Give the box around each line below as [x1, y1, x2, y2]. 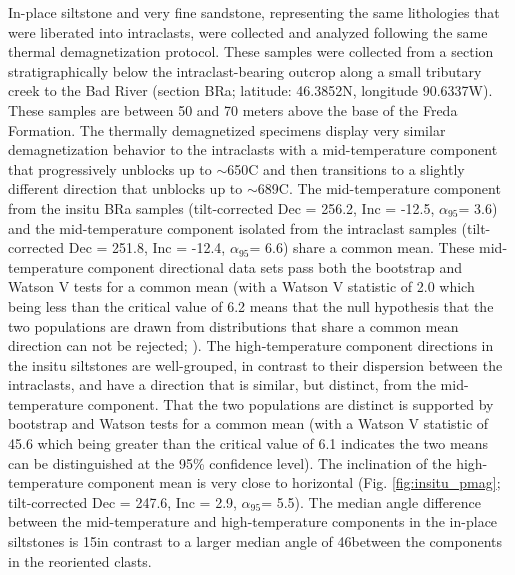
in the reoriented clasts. [8, 550, 152, 571]
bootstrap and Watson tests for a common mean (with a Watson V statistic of [8, 413, 489, 434]
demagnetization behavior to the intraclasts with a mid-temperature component [8, 139, 498, 160]
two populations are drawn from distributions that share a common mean [8, 315, 459, 336]
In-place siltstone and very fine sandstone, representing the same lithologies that [8, 2, 500, 22]
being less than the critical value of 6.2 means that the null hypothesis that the [8, 295, 494, 316]
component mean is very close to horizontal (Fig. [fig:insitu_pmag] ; [87, 472, 501, 493]
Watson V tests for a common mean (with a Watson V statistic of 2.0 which [8, 276, 475, 297]
